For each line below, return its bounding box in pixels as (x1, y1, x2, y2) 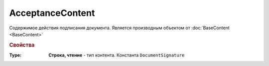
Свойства (9, 41, 35, 48)
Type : (9, 52, 22, 58)
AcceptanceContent (9, 7, 95, 18)
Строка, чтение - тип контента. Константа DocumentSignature (48, 52, 185, 58)
